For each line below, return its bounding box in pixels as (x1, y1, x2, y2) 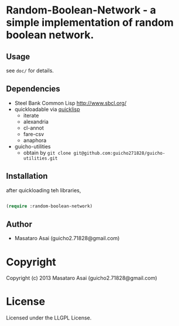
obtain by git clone (23, 149, 71, 156)
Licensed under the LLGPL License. (6, 314, 92, 321)
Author (6, 219, 32, 229)
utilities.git (23, 155, 58, 161)
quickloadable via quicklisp (14, 106, 80, 113)
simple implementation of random (6, 16, 174, 29)
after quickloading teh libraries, (6, 186, 81, 193)
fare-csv (23, 130, 44, 137)
